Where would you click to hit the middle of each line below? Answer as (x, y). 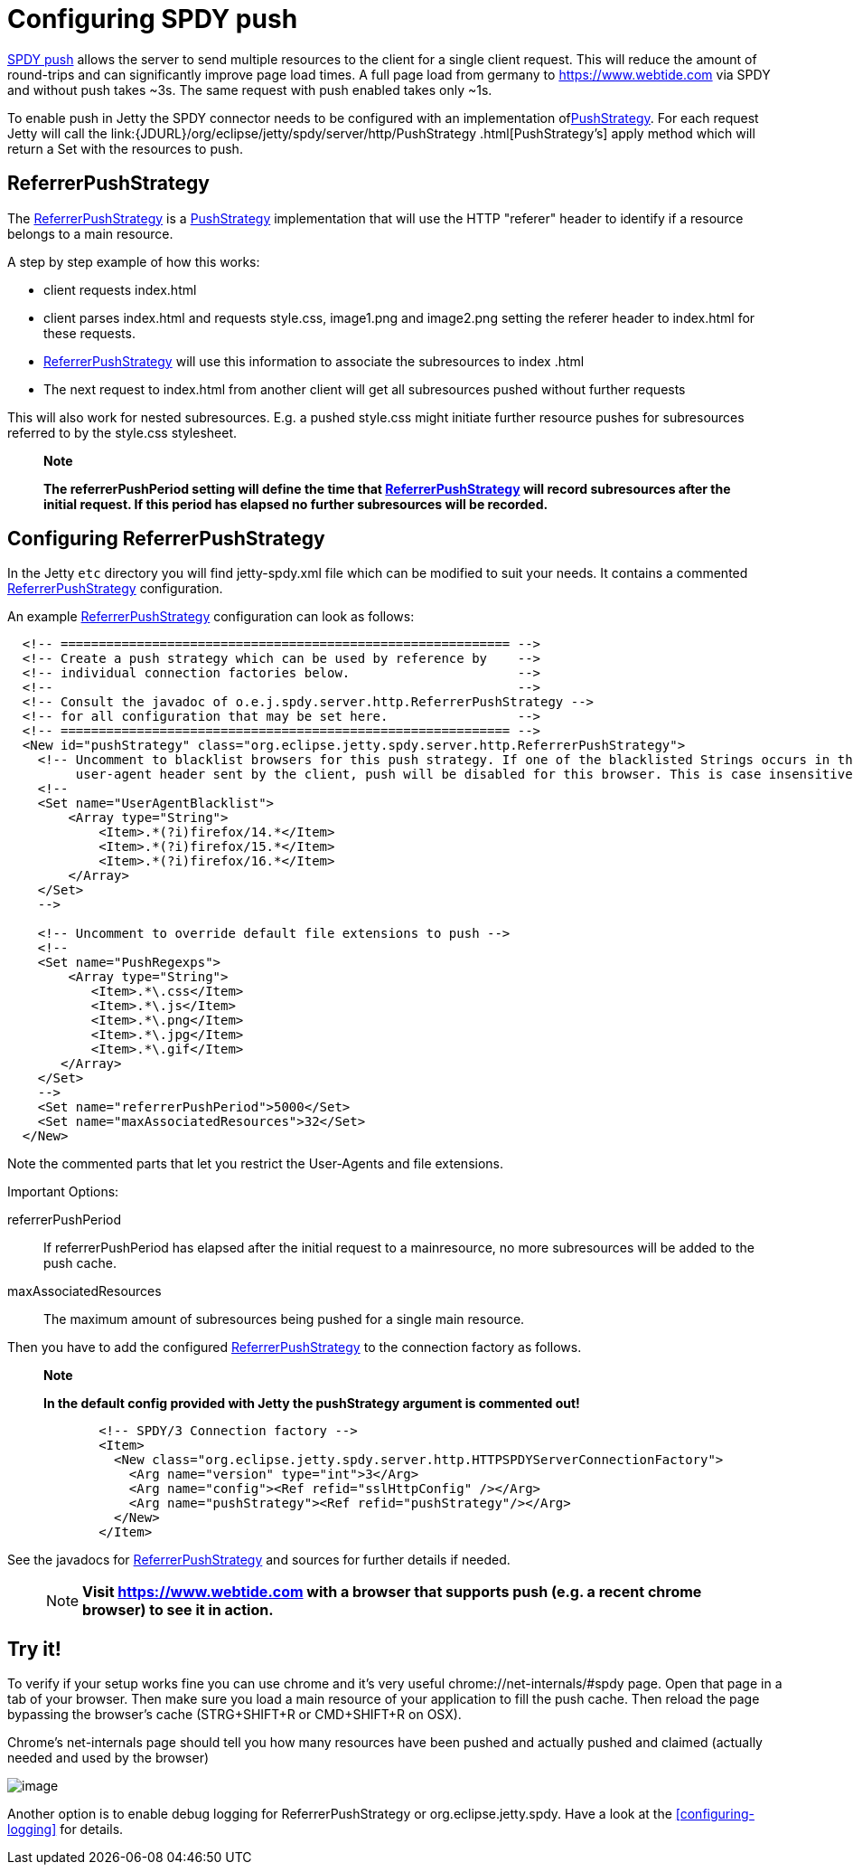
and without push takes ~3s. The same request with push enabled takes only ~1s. (250, 90)
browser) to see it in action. (178, 1610)
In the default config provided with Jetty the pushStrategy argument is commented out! (312, 1404)
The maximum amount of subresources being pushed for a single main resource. (284, 1319)
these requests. (89, 333)
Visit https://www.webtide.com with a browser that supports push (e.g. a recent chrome (392, 1592)
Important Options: (63, 1192)
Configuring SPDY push (153, 19)
